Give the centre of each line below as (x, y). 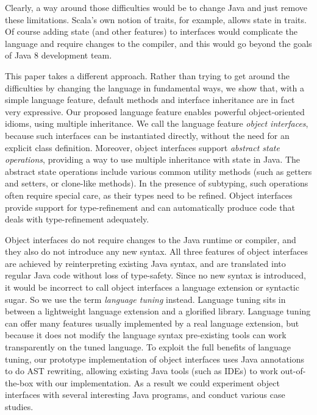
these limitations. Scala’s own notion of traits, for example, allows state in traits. (156, 19)
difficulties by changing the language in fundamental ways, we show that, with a (155, 87)
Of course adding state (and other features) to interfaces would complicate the (151, 31)
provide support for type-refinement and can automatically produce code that (150, 207)
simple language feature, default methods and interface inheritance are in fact (150, 100)
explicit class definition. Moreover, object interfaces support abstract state (142, 147)
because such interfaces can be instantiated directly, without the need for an (147, 135)
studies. (19, 406)
